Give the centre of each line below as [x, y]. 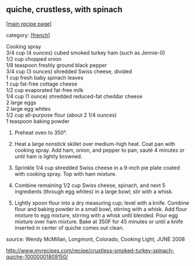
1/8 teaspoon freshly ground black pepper [57, 65]
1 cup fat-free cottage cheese [42, 84]
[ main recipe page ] [29, 23]
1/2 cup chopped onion [34, 59]
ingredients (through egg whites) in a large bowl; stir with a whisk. [94, 191]
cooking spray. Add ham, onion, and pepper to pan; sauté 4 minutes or [100, 150]
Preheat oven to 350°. [41, 132]
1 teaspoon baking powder [38, 121]
